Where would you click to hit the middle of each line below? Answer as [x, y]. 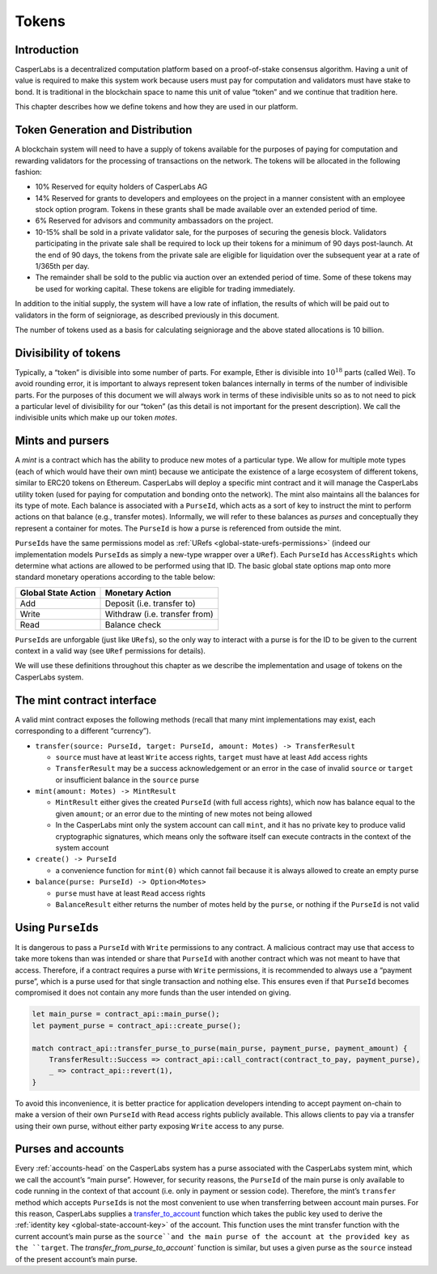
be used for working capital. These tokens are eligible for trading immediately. [165, 288]
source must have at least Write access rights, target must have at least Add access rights [212, 756]
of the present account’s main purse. [76, 1259]
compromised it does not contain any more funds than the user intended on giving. [153, 993]
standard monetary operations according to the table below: [115, 577]
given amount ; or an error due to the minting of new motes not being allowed [184, 813]
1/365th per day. [62, 266]
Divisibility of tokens [68, 353]
